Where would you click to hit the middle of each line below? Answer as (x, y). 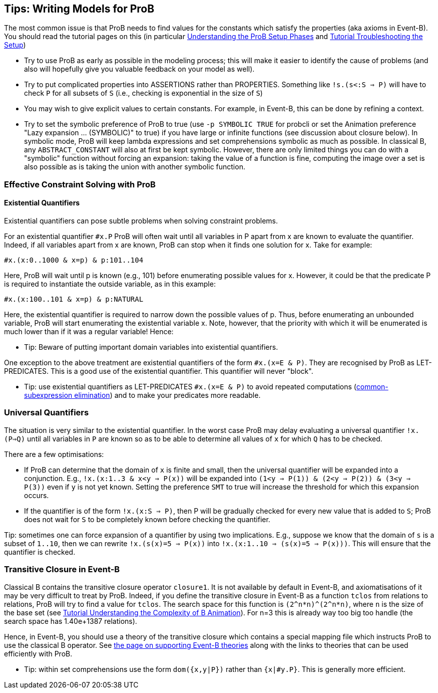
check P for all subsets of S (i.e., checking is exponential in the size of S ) (143, 93)
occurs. (37, 495)
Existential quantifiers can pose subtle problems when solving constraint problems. (141, 221)
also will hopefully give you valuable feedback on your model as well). (139, 69)
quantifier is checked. (40, 552)
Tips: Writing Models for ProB (79, 9)
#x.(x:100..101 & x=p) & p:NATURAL (74, 299)
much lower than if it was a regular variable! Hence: (89, 332)
